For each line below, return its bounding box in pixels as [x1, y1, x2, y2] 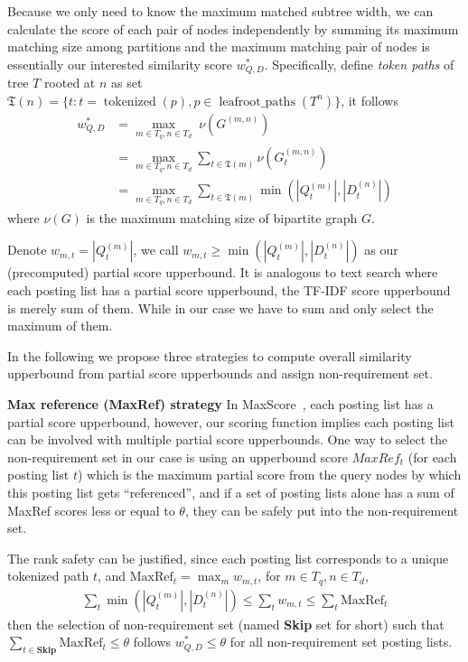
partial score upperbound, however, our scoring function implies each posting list [7, 412, 454, 431]
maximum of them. [7, 316, 113, 335]
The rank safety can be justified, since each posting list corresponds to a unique [7, 548, 449, 567]
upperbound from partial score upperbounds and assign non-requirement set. [7, 364, 433, 383]
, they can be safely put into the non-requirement [184, 500, 459, 519]
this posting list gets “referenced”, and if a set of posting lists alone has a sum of [7, 482, 454, 501]
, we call [133, 240, 179, 259]
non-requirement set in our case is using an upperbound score [7, 447, 349, 466]
